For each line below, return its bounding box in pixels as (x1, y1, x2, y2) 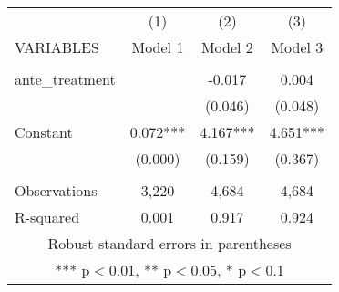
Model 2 (200, 36, 253, 57)
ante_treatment (15, 68, 116, 89)
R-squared (15, 206, 80, 227)
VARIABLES (15, 36, 99, 57)
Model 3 (271, 36, 324, 57)
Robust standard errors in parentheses (47, 233, 292, 254)
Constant (15, 121, 73, 142)
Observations (15, 180, 98, 201)
